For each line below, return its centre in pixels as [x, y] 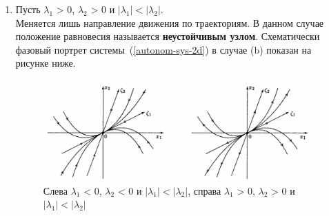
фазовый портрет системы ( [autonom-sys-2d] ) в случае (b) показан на [163, 49]
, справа [205, 190]
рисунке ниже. [46, 63]
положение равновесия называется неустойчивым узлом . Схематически [168, 36]
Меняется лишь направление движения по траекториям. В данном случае [170, 22]
